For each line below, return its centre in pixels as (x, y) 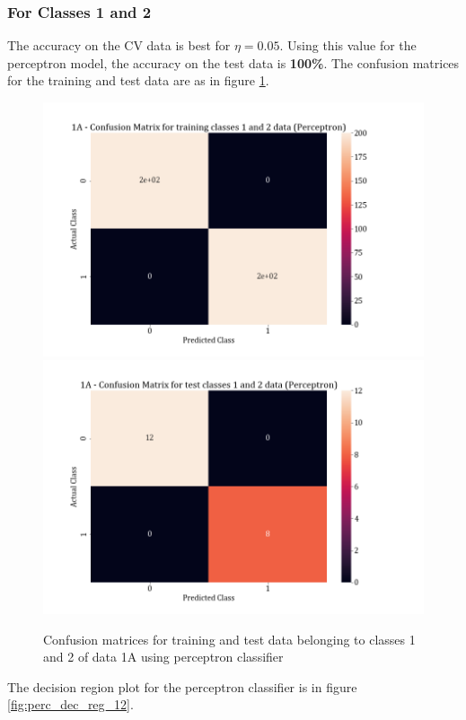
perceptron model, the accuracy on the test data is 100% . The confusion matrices (233, 62)
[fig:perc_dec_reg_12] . (70, 704)
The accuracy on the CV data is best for (119, 45)
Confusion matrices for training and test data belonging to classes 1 (229, 639)
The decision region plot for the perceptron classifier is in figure (182, 686)
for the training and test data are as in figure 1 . (138, 80)
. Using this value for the (348, 45)
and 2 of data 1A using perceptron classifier (163, 657)
